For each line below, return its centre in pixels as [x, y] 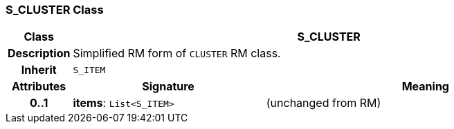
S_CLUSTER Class [55, 10]
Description [39, 53]
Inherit [39, 70]
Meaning [425, 87]
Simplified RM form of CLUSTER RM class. [177, 53]
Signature [168, 87]
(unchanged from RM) [324, 103]
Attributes [39, 87]
